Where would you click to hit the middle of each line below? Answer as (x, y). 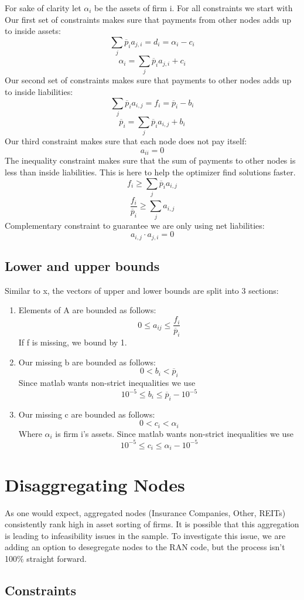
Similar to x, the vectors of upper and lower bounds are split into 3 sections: (142, 290)
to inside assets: (33, 31)
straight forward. (57, 558)
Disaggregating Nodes (95, 484)
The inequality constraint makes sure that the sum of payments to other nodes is (150, 160)
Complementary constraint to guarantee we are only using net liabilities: (135, 225)
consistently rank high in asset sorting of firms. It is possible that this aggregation (152, 524)
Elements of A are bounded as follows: (87, 310)
